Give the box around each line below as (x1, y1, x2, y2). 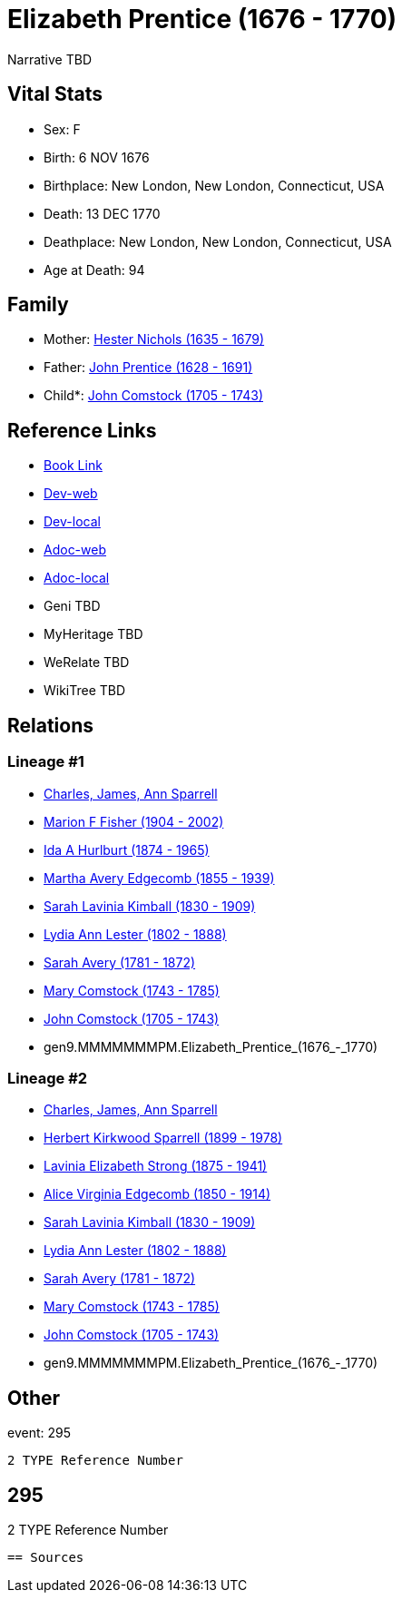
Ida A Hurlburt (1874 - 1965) (44, 841, 210, 858)
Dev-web (44, 486, 98, 502)
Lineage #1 (7, 752, 84, 771)
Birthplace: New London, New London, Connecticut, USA (44, 177, 385, 193)
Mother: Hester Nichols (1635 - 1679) (44, 331, 265, 348)
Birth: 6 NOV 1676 (44, 149, 150, 165)
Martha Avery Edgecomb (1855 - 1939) (44, 869, 275, 886)
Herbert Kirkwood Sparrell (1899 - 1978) (44, 1130, 283, 1146)
